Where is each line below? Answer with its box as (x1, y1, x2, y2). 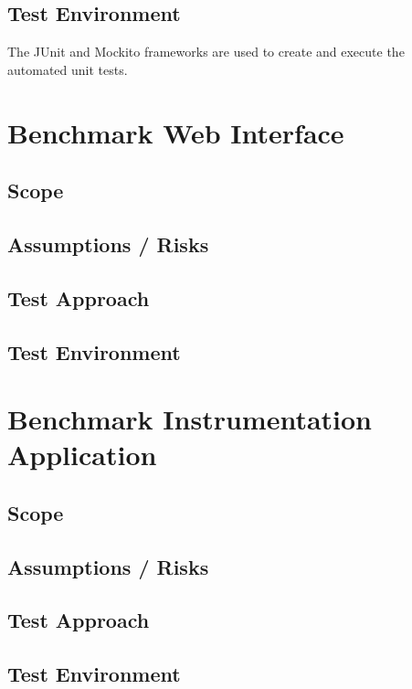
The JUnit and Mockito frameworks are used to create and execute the (7, 42, 405, 61)
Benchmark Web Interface (7, 113, 344, 151)
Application (7, 436, 157, 473)
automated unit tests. (7, 59, 128, 79)
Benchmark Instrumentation (7, 400, 373, 438)
